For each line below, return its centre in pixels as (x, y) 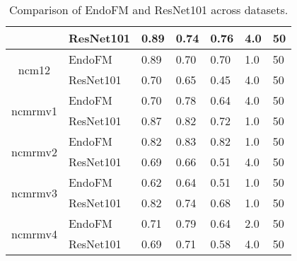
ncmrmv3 (34, 192)
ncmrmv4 (34, 233)
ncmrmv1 (34, 110)
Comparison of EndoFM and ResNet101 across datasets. (148, 10)
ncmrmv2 (34, 151)
